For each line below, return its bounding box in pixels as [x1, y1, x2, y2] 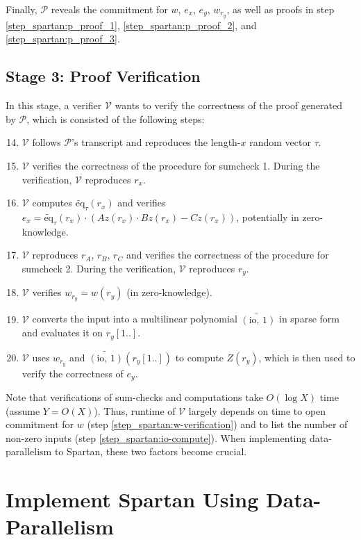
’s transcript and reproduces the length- [72, 135, 241, 149]
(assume [6, 403, 40, 418]
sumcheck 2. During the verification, [22, 261, 176, 275]
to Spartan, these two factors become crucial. [54, 444, 247, 459]
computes [32, 195, 73, 210]
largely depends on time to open [188, 403, 326, 418]
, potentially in [236, 210, 299, 224]
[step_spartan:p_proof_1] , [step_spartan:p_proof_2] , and [6, 17, 257, 32]
